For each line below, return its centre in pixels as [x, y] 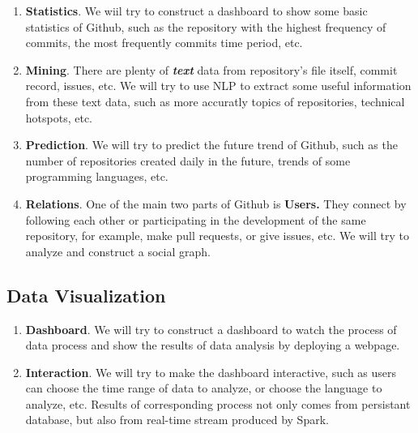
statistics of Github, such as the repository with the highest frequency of [206, 26]
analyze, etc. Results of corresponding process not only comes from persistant [218, 403]
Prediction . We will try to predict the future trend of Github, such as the [211, 145]
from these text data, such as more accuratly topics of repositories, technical [215, 101]
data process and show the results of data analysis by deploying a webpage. [213, 345]
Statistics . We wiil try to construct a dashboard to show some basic [196, 11]
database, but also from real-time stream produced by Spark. [177, 420]
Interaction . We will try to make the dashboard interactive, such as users [211, 372]
